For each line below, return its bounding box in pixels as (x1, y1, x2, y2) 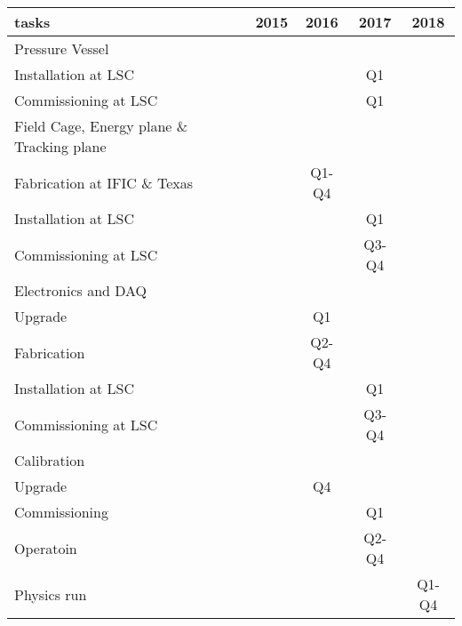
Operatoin (14, 537, 77, 558)
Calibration (14, 450, 85, 470)
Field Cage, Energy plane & (14, 116, 188, 136)
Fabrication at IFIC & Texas (14, 172, 194, 193)
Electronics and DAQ (14, 280, 147, 301)
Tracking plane (14, 136, 107, 156)
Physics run (14, 583, 87, 605)
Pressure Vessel (14, 38, 109, 59)
